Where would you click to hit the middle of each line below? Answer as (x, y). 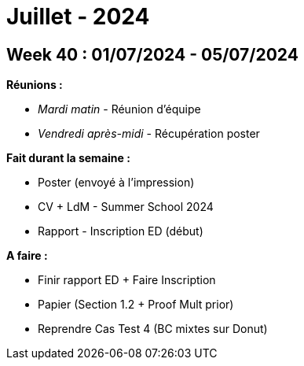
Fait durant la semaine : (68, 158)
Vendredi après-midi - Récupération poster (149, 134)
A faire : (27, 256)
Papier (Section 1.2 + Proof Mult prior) (136, 305)
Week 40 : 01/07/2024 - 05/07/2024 (152, 54)
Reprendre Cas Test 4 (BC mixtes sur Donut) (153, 329)
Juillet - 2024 (78, 17)
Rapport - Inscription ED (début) (121, 231)
